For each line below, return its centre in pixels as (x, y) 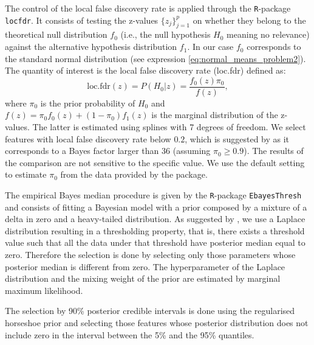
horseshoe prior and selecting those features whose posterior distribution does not (157, 323)
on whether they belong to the (249, 20)
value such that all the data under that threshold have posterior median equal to (155, 242)
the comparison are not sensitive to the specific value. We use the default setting (155, 162)
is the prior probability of (88, 103)
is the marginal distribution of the (215, 115)
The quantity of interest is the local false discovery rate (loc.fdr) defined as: (145, 70)
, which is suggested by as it (237, 138)
